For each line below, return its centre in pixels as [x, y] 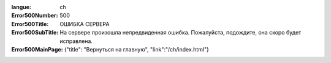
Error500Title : [30, 24]
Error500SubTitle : [35, 33]
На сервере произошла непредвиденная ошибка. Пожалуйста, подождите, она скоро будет [181, 33]
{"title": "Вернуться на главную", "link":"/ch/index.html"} [137, 49]
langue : [21, 7]
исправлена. [76, 41]
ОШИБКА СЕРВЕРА [85, 24]
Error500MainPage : [37, 49]
